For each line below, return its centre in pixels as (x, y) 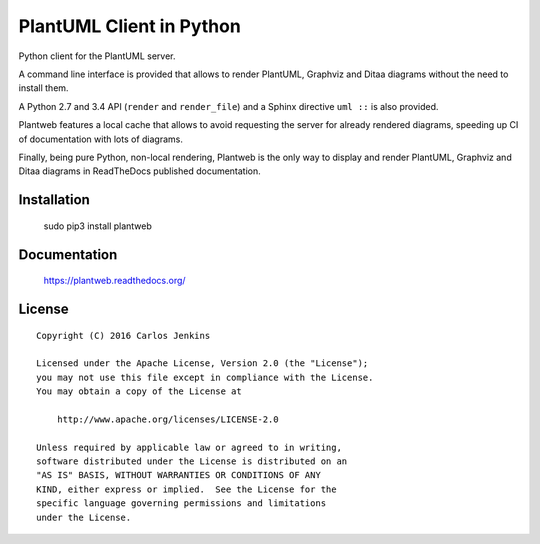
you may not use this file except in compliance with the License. (205, 377)
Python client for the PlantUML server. (97, 56)
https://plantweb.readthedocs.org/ (114, 281)
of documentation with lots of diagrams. (101, 139)
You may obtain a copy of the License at (139, 391)
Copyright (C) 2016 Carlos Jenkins (123, 335)
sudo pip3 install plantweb (97, 226)
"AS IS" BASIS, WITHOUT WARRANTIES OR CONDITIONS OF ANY (179, 475)
